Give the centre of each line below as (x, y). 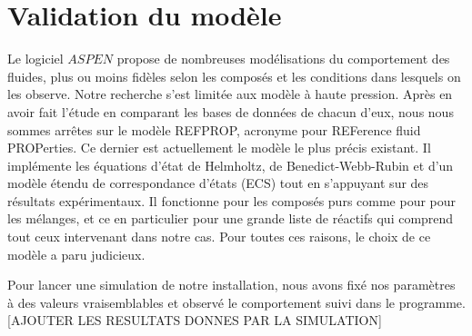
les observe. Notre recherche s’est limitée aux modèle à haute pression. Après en (230, 94)
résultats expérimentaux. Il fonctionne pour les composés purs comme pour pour (232, 200)
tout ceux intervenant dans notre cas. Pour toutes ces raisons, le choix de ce (219, 237)
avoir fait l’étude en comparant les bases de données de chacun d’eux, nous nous (231, 111)
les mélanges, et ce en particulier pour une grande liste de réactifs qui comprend (231, 218)
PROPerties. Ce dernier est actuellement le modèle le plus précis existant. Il (219, 148)
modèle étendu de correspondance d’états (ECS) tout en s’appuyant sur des (218, 183)
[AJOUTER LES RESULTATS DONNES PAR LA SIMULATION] (195, 320)
